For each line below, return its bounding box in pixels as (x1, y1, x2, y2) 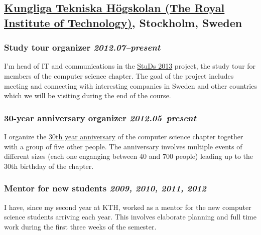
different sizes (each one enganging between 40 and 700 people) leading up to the (4, 151, 253, 161)
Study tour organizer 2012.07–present (4, 41, 161, 54)
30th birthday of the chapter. (4, 160, 94, 171)
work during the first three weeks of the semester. (4, 221, 157, 231)
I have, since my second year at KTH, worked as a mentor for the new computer (4, 201, 251, 212)
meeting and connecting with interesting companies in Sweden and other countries (4, 80, 257, 91)
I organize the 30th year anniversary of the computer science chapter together (4, 131, 243, 141)
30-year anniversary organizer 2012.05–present (4, 111, 196, 124)
